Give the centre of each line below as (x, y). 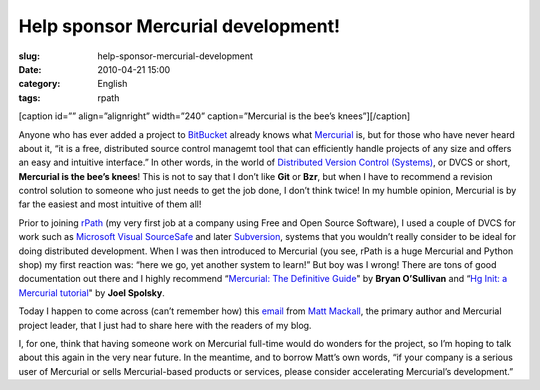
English (112, 84)
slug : (29, 56)
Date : (30, 69)
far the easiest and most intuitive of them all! (110, 204)
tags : (29, 97)
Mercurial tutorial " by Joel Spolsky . (91, 292)
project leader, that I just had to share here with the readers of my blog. (165, 325)
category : (39, 84)
